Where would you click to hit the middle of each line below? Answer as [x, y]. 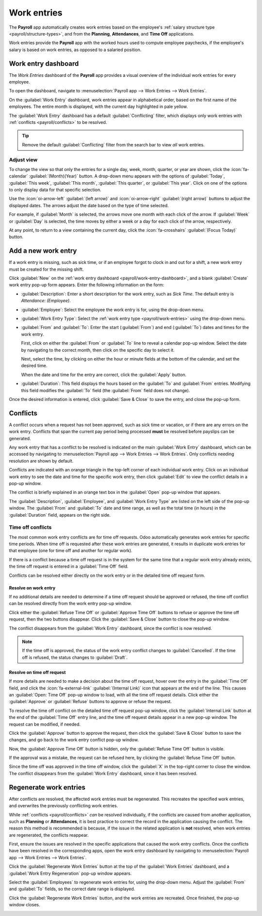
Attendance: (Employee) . [46, 301]
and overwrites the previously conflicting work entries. [64, 806]
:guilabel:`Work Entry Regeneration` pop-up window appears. [70, 873]
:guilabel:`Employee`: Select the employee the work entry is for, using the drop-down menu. [113, 310]
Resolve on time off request [37, 672]
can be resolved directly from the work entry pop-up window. [70, 604]
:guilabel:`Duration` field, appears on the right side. [60, 515]
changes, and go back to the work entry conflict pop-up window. [74, 740]
